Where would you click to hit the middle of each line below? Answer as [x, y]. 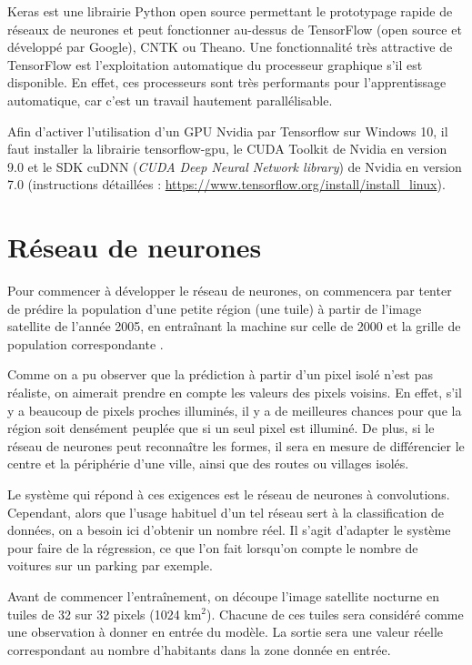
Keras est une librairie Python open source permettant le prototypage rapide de [230, 11]
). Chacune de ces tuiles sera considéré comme [335, 614]
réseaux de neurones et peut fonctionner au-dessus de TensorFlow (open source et [235, 29]
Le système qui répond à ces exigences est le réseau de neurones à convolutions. [229, 494]
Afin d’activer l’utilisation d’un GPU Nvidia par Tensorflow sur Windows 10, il [228, 131]
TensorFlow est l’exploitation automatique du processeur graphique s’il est [215, 64]
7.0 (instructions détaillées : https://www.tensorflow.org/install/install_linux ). [226, 184]
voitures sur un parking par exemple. [110, 565]
